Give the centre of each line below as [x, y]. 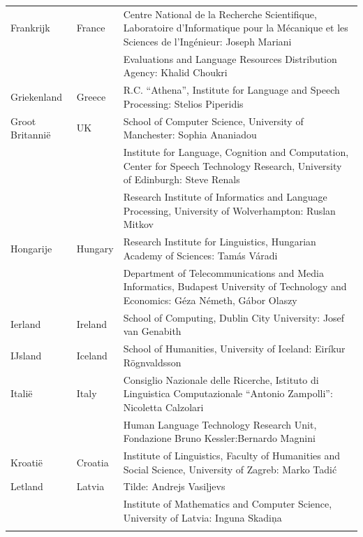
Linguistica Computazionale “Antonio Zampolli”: [228, 393]
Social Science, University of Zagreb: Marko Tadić [230, 469]
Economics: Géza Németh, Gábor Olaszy [210, 300]
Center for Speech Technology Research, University [232, 165]
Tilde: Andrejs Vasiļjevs [174, 486]
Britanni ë [31, 135]
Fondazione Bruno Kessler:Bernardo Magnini [219, 438]
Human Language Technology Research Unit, [220, 424]
